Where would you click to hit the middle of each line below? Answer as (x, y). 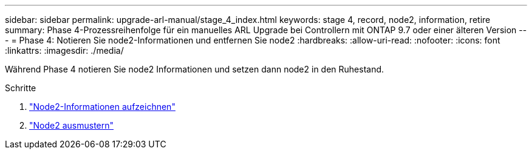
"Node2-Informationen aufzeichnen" (102, 107)
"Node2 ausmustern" (72, 125)
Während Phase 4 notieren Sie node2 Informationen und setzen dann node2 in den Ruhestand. (195, 69)
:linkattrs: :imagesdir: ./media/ (64, 50)
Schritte (21, 88)
